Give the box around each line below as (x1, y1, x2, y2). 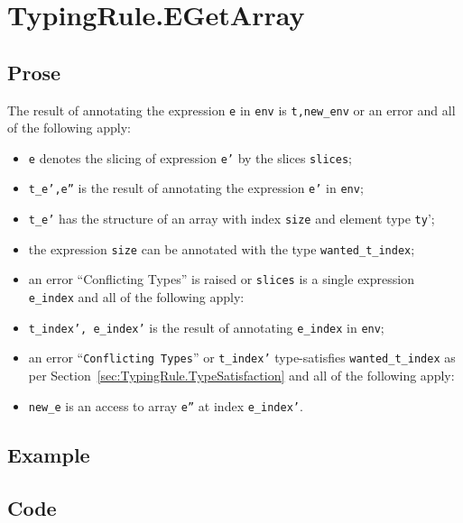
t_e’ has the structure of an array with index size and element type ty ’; (28, 209, 435, 228)
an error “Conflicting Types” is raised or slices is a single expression (28, 270, 414, 289)
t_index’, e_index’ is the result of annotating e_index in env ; (28, 317, 384, 336)
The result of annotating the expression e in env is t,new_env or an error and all (7, 100, 456, 119)
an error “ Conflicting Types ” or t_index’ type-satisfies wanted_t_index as (28, 348, 456, 367)
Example (7, 440, 90, 468)
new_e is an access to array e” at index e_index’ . (28, 396, 303, 415)
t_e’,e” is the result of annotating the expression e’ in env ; (28, 179, 364, 197)
